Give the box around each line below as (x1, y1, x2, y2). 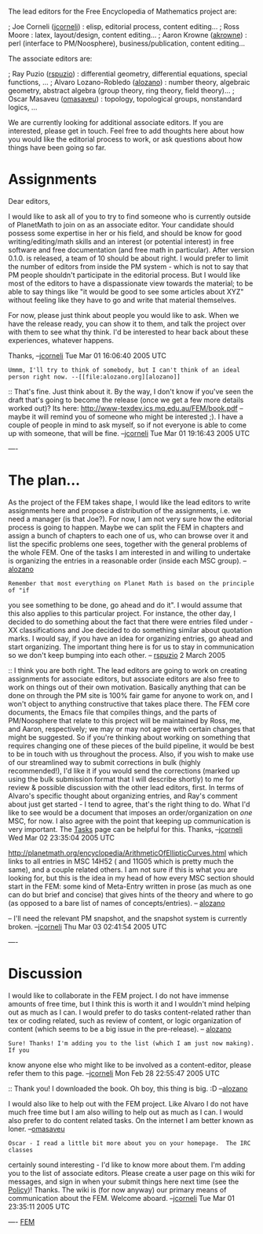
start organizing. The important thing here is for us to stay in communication (8, 641, 254, 652)
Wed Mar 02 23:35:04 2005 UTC (8, 833, 115, 842)
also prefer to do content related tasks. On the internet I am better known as (8, 1115, 254, 1125)
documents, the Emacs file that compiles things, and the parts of (8, 708, 217, 717)
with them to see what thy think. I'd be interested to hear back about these (8, 327, 249, 337)
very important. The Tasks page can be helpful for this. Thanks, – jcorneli (8, 824, 243, 833)
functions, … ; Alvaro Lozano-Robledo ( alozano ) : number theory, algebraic (8, 78, 250, 87)
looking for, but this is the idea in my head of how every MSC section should (8, 873, 255, 882)
